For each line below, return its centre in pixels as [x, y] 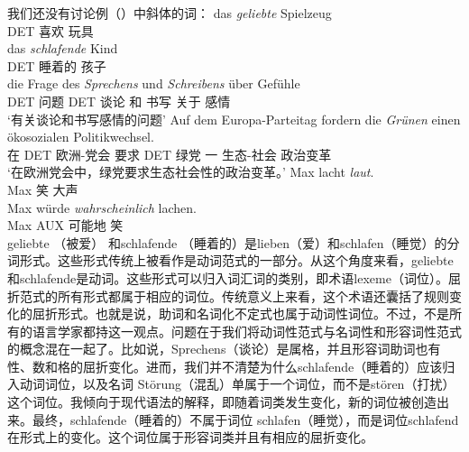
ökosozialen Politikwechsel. [81, 137]
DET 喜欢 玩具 [51, 30]
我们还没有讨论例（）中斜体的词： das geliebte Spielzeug [170, 13]
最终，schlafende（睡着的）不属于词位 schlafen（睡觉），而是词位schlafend [245, 419]
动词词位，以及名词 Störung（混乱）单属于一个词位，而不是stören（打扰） [237, 384]
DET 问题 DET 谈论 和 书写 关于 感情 [119, 101]
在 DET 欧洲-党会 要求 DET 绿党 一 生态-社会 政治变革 [170, 154]
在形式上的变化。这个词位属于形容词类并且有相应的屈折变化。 [190, 437]
